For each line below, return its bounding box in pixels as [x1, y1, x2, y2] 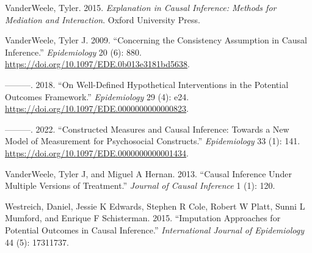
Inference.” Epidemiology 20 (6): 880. [5, 45, 142, 58]
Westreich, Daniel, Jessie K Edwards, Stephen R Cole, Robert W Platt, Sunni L [5, 199, 305, 212]
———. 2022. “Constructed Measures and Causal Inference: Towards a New [5, 122, 289, 135]
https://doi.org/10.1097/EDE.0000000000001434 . [5, 146, 189, 159]
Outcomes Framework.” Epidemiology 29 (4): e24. [5, 90, 189, 103]
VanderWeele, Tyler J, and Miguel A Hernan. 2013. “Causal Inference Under [5, 167, 292, 180]
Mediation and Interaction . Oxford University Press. [5, 13, 200, 26]
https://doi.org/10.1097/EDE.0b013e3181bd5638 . [5, 57, 190, 70]
